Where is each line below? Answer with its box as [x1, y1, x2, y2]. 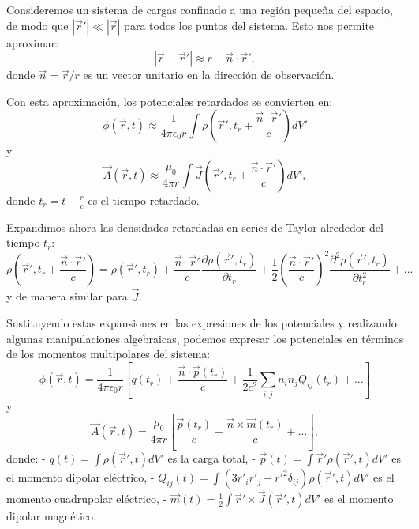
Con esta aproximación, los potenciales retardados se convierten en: [6, 93, 333, 109]
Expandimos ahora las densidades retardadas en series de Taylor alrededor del [6, 218, 383, 235]
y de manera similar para [6, 288, 128, 304]
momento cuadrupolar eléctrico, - [6, 490, 167, 507]
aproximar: [6, 34, 59, 51]
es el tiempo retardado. [88, 191, 200, 208]
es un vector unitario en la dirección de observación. [83, 66, 335, 83]
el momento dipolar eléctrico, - [6, 469, 155, 486]
